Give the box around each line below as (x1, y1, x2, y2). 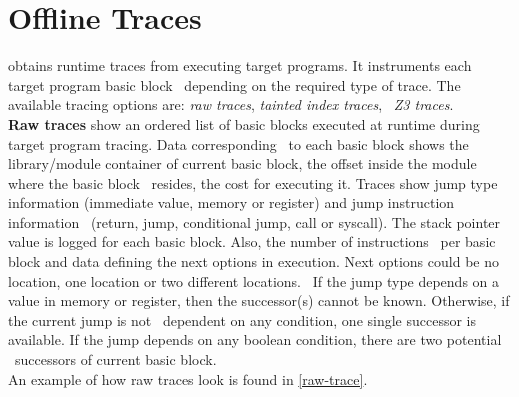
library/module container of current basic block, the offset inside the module (8, 153, 477, 174)
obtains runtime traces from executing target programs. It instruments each (8, 55, 472, 76)
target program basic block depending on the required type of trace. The (8, 74, 461, 95)
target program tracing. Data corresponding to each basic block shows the (8, 133, 469, 154)
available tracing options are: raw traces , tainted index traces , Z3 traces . (8, 94, 454, 115)
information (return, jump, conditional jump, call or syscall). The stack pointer (8, 211, 501, 232)
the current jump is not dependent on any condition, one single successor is (8, 309, 477, 330)
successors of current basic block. (14, 349, 217, 370)
